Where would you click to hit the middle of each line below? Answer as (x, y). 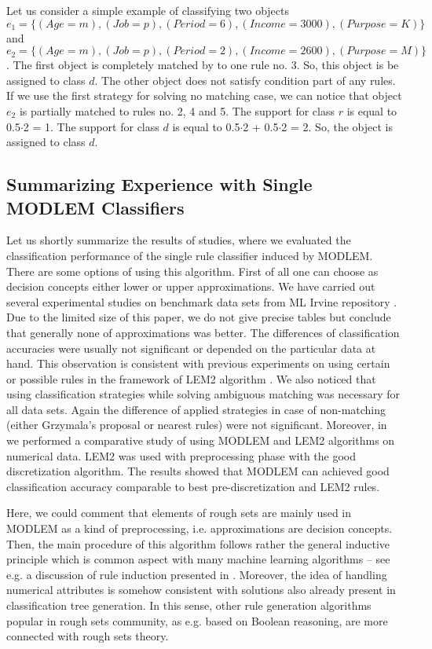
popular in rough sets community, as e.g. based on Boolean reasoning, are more (197, 620)
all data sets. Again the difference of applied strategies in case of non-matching (196, 409)
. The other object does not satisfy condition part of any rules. (245, 80)
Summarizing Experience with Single (159, 184)
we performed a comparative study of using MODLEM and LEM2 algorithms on (201, 440)
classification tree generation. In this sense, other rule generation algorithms (189, 605)
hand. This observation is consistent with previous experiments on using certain (198, 363)
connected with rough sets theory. (88, 636)
